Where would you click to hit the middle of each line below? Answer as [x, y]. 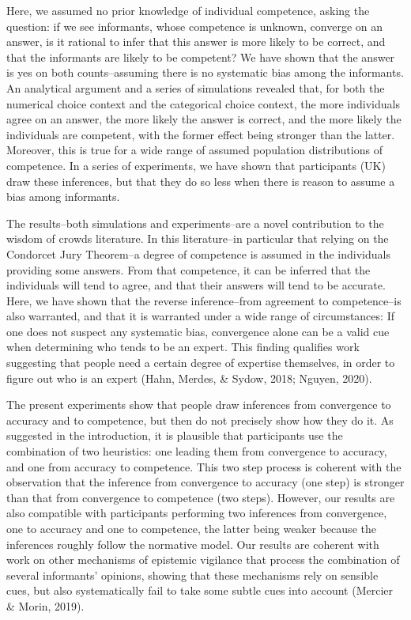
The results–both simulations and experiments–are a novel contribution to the [195, 223]
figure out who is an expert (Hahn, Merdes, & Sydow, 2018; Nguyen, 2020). [189, 378]
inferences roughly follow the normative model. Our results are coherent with [193, 544]
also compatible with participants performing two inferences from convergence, [197, 513]
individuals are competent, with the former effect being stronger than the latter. [201, 134]
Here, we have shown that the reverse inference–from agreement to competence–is [204, 300]
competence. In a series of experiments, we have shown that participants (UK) [196, 165]
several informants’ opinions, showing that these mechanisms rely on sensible [192, 575]
